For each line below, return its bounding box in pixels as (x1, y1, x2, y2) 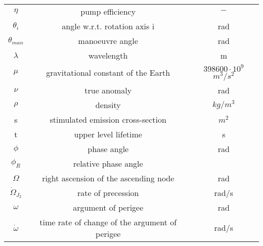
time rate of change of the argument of (39, 216, 177, 228)
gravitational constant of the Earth (46, 67, 170, 79)
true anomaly (84, 84, 132, 96)
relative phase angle (73, 157, 143, 169)
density (95, 99, 121, 111)
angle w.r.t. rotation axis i (62, 20, 155, 32)
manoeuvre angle (78, 35, 138, 46)
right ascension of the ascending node (42, 172, 174, 184)
